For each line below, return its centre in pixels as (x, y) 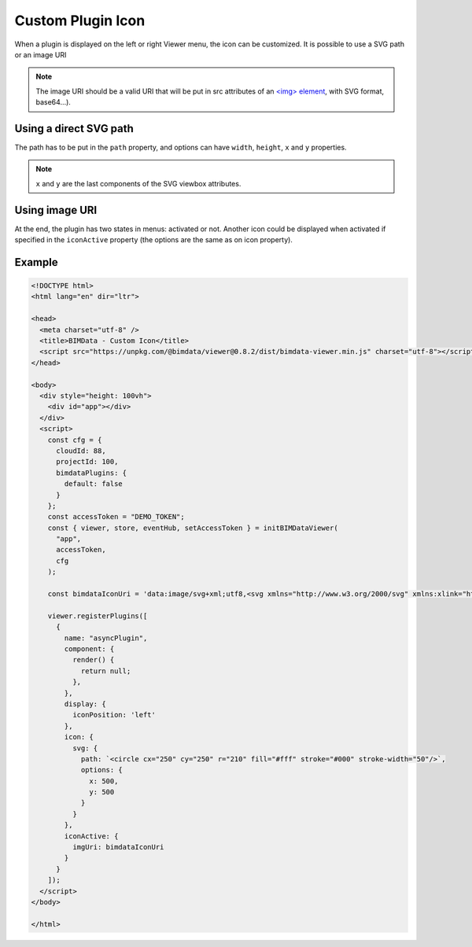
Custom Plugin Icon (80, 20)
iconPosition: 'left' (114, 715)
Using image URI (56, 210)
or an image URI (41, 54)
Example (36, 262)
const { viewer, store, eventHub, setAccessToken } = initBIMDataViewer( (193, 528)
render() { (93, 660)
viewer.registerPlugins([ (98, 616)
